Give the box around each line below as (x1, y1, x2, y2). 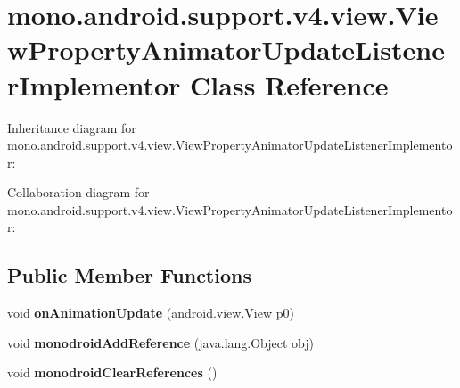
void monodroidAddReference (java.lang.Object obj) (7, 333, 315, 351)
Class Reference (190, 66, 389, 103)
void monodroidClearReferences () (7, 363, 218, 382)
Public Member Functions (7, 261, 251, 289)
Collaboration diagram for (7, 183, 150, 202)
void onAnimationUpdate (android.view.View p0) (7, 303, 294, 322)
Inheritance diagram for (7, 118, 136, 136)
